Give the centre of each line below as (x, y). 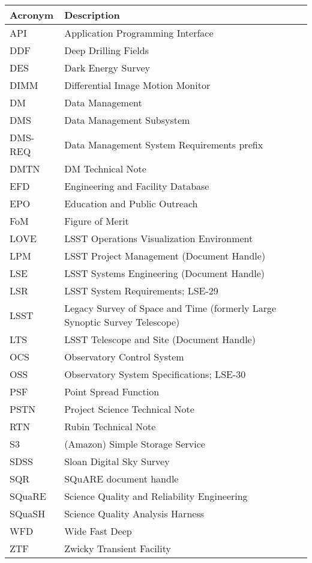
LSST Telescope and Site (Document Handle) (160, 339)
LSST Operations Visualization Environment (159, 238)
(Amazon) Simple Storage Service (135, 444)
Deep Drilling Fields (106, 50)
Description (92, 15)
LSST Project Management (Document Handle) (165, 256)
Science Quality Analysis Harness (134, 513)
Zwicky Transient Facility (118, 548)
